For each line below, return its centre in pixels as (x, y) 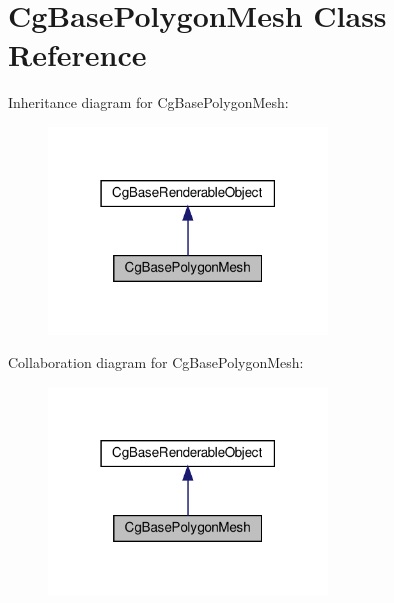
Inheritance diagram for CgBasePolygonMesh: (148, 102)
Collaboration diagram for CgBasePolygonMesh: (156, 362)
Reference (77, 54)
